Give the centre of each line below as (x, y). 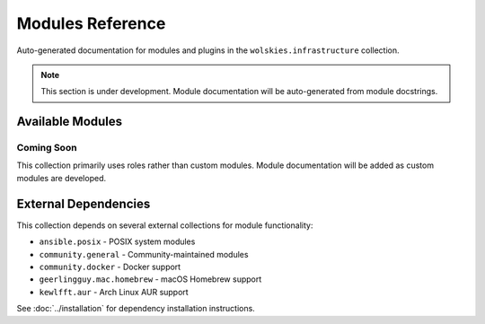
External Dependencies (84, 203)
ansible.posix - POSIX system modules (117, 241)
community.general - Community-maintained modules (144, 254)
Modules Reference (91, 23)
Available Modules (70, 122)
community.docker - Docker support (110, 267)
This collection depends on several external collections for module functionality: (165, 225)
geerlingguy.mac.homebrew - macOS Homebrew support (150, 279)
